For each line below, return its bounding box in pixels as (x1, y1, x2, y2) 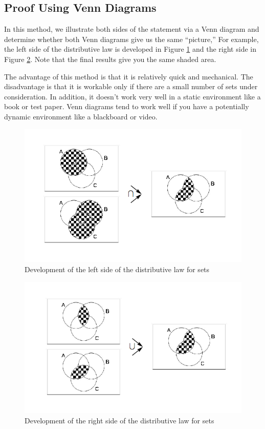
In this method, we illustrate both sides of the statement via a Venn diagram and (4, 24, 259, 34)
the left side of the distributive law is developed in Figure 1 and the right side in (4, 44, 256, 54)
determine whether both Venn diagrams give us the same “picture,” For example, (4, 33, 259, 44)
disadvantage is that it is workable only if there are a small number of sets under (4, 81, 258, 92)
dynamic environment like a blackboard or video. (4, 111, 158, 121)
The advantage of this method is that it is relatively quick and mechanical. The (4, 71, 253, 81)
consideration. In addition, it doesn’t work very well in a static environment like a (4, 91, 261, 101)
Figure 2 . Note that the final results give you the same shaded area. (4, 53, 216, 64)
